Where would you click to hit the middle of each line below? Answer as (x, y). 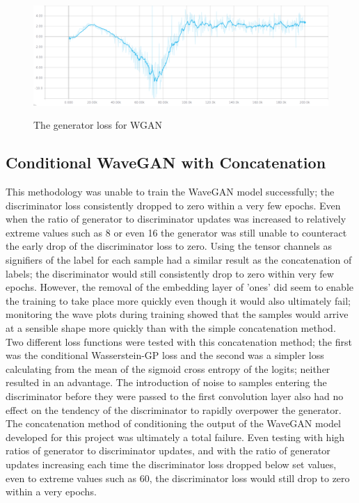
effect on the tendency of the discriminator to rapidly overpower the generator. (174, 409)
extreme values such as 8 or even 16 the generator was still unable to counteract (176, 232)
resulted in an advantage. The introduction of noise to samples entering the (166, 382)
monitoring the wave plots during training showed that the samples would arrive (177, 314)
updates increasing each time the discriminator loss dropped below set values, (171, 464)
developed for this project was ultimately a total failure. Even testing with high (175, 437)
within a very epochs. (51, 492)
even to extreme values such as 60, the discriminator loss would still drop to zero (178, 478)
